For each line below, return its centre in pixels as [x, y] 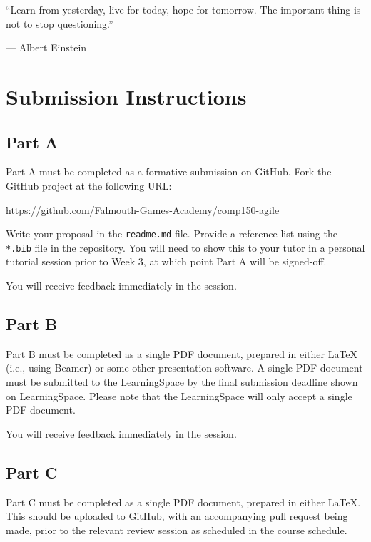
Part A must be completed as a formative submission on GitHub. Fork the [169, 172]
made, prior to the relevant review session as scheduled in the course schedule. [177, 530]
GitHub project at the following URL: [89, 185]
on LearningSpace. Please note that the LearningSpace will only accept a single [179, 395]
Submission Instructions [126, 96]
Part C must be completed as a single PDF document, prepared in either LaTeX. [183, 502]
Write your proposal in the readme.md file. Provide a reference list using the [172, 234]
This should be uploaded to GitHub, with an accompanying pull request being [177, 516]
